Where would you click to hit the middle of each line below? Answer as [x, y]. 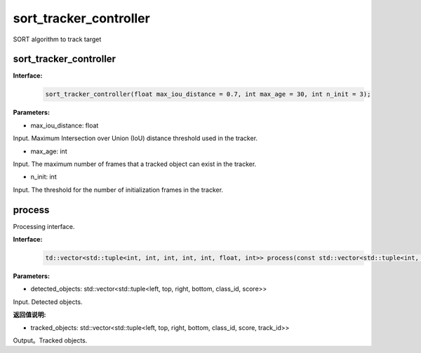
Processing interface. [44, 226]
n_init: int [44, 177]
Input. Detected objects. [48, 302]
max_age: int [49, 151]
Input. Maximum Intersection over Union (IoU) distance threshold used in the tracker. [135, 138]
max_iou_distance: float [65, 125]
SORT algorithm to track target [57, 39]
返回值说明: [29, 314]
